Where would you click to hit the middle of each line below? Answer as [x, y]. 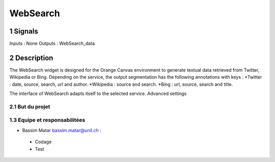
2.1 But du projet [30, 107]
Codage [43, 142]
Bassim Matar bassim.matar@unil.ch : [62, 130]
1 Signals [24, 31]
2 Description [31, 58]
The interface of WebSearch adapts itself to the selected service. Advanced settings [98, 93]
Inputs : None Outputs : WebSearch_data [52, 44]
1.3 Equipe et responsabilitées [47, 120]
